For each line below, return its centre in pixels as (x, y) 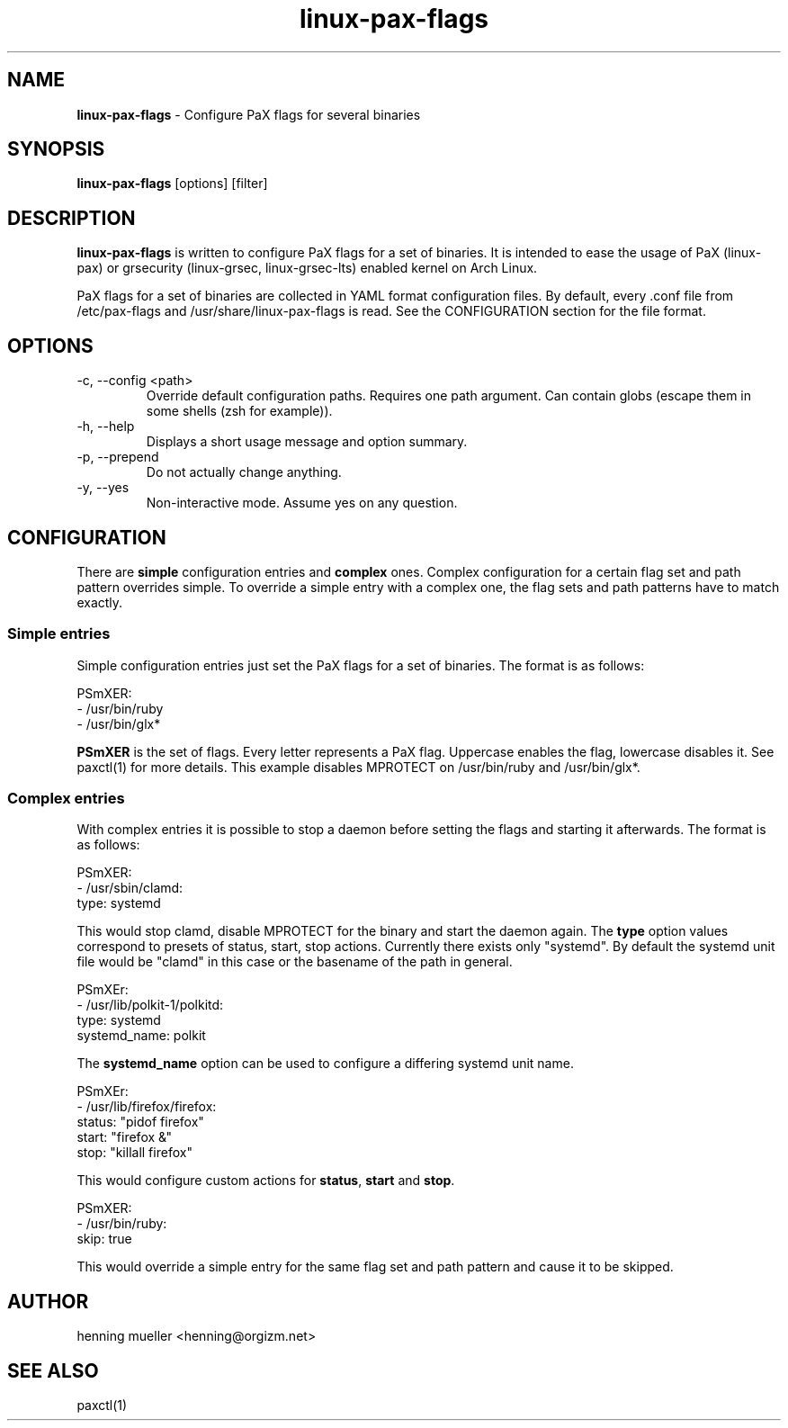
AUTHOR (48, 1301)
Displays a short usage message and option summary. (307, 442)
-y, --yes (103, 488)
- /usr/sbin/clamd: (130, 888)
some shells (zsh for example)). (239, 411)
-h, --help (106, 427)
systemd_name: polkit (141, 1036)
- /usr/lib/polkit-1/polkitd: (150, 1005)
